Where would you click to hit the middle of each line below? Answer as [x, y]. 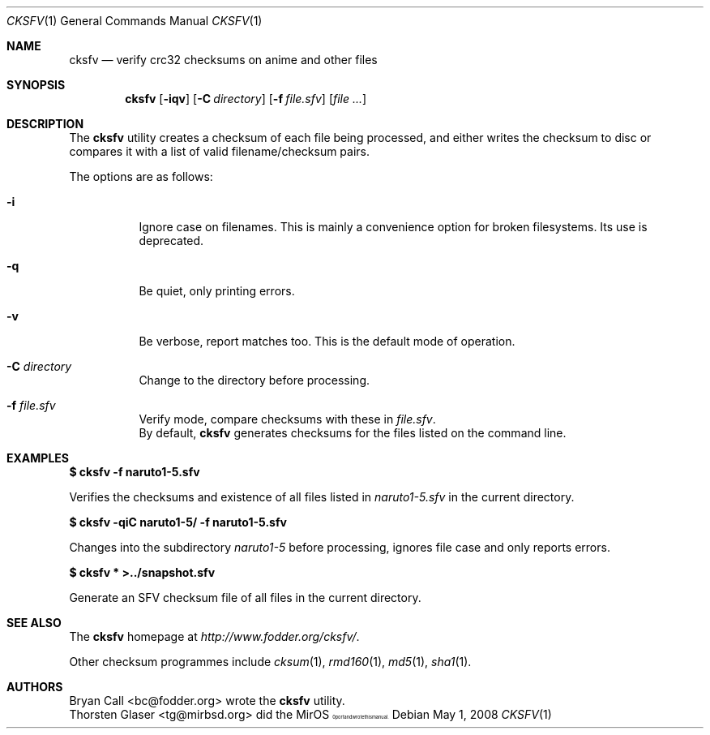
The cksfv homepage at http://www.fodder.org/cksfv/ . [214, 636]
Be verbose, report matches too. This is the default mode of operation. [327, 341]
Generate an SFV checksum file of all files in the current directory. [245, 597]
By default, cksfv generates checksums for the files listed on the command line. [353, 433]
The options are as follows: [141, 176]
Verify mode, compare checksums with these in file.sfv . [287, 419]
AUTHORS [35, 687]
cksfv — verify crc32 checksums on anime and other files [223, 60]
